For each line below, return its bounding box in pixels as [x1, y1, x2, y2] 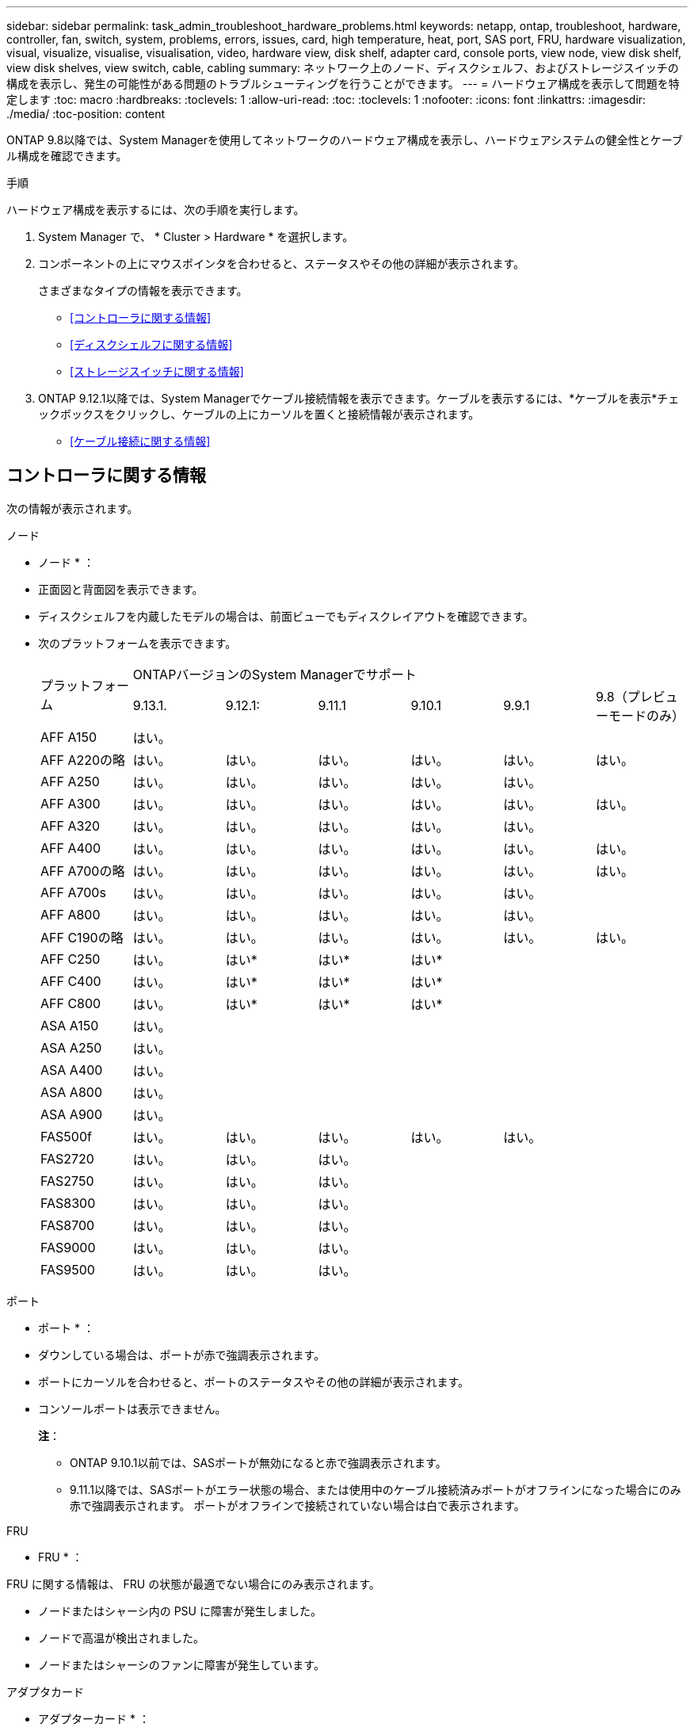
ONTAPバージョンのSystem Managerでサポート [132, 666, 417, 682]
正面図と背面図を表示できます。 [38, 582, 204, 596]
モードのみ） [608, 707, 685, 724]
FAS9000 [40, 1239, 96, 1255]
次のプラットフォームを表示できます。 [38, 636, 237, 650]
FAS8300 [40, 1194, 96, 1211]
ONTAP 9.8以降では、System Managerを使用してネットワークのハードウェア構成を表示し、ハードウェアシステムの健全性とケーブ [6, 133, 683, 147]
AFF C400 [40, 972, 101, 989]
